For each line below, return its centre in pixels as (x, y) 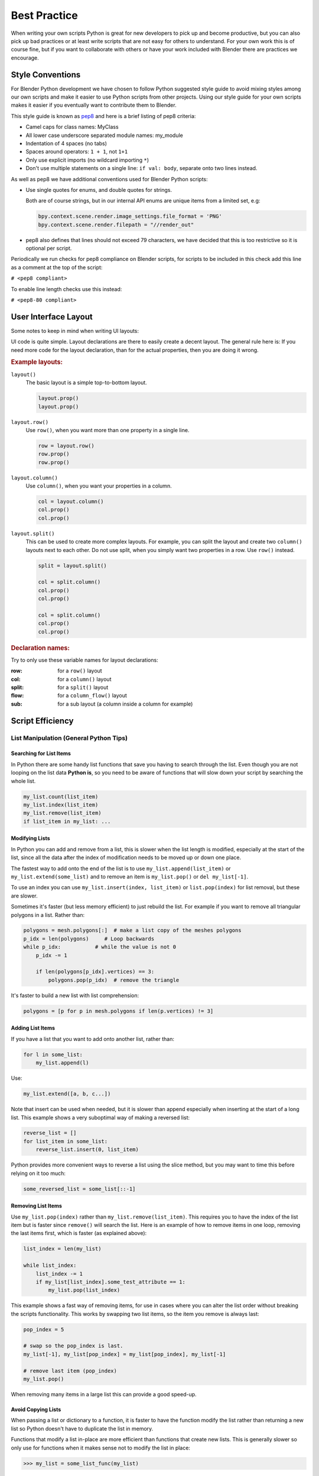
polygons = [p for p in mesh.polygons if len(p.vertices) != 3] (118, 1011)
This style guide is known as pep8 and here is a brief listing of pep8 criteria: (103, 116)
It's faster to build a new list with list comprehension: (75, 995)
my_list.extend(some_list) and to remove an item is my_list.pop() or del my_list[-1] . (129, 876)
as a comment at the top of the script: (57, 267)
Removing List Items (36, 1206)
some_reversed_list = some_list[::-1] (79, 1189)
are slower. (24, 896)
